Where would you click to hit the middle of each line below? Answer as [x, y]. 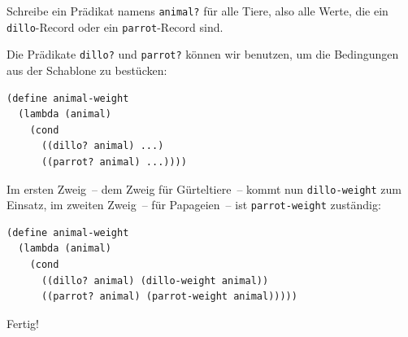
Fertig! [23, 323]
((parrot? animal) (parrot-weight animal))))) [169, 297]
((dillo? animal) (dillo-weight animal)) [155, 280]
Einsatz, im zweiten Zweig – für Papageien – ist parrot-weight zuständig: [194, 205]
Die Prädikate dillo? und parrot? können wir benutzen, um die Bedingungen [203, 54]
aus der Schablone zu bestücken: [87, 70]
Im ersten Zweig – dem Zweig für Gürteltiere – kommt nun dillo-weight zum [204, 188]
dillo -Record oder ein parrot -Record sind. [115, 26]
